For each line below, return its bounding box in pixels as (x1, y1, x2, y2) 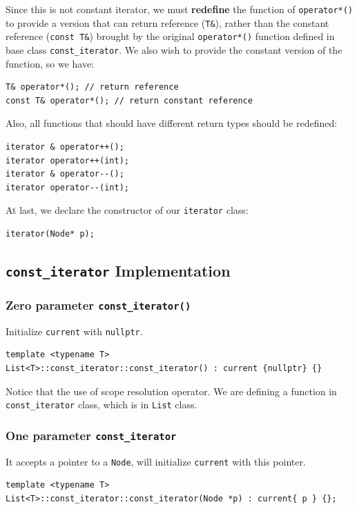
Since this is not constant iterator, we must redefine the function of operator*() (6, 2, 354, 16)
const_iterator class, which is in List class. (6, 397, 197, 412)
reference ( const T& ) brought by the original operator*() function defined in (6, 29, 335, 43)
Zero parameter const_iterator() (6, 296, 191, 313)
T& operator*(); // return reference (6, 82, 179, 92)
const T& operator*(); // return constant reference (6, 95, 253, 106)
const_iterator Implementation (6, 260, 231, 281)
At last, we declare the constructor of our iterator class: (6, 203, 249, 217)
